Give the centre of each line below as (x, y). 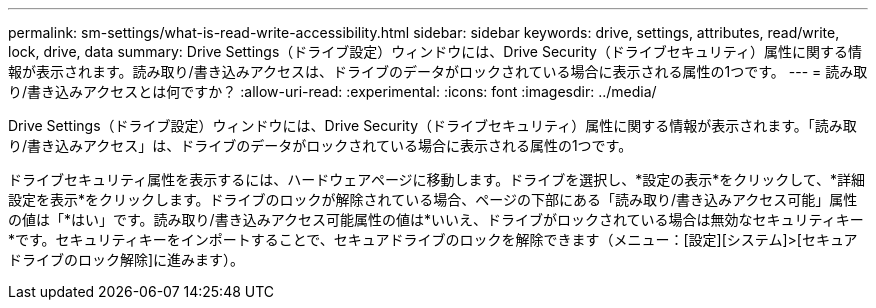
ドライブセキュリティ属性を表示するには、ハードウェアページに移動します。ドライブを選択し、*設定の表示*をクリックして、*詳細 (437, 179)
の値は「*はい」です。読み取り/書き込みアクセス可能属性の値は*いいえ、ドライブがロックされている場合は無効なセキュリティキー (436, 219)
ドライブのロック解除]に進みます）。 (126, 259)
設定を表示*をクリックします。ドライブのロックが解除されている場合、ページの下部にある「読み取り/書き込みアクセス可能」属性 (433, 199)
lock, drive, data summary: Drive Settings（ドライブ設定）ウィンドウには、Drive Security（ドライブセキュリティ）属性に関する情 (435, 51)
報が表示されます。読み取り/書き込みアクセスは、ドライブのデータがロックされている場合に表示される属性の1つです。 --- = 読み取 (438, 71)
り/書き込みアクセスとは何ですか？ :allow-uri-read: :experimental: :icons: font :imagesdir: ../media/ (332, 91)
